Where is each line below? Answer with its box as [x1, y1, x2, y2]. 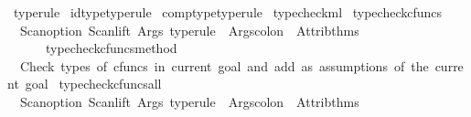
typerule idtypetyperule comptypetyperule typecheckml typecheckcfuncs [13, 3, 443, 21]
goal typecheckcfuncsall [25, 74, 162, 93]
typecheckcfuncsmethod [45, 38, 177, 58]
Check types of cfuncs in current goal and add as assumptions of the [19, 56, 429, 75]
